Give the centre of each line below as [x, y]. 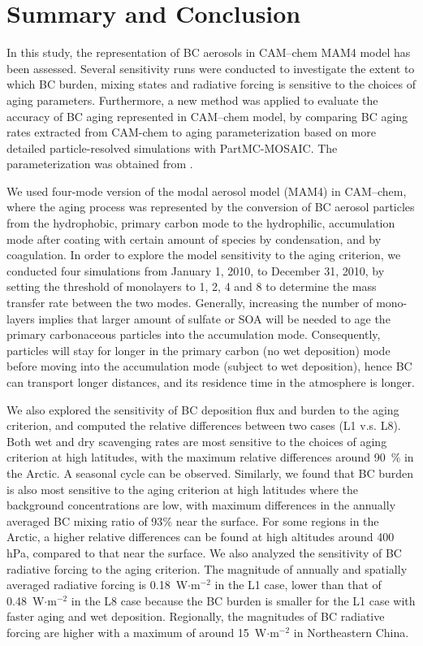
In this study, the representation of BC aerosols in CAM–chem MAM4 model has [209, 52]
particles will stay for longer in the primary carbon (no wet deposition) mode [199, 350]
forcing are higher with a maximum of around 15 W [137, 632]
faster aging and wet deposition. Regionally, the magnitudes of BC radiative [196, 616]
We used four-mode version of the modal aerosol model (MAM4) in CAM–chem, [207, 191]
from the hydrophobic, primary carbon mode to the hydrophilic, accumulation [201, 223]
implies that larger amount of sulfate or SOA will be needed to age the [214, 318]
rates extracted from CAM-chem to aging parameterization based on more [191, 132]
